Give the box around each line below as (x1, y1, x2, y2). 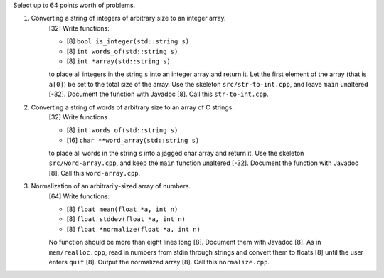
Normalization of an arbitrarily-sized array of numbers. (31, 182, 191, 191)
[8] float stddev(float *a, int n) (66, 215, 186, 223)
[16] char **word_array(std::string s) (66, 136, 200, 144)
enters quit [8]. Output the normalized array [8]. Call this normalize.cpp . (48, 257, 270, 266)
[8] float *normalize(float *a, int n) (66, 225, 201, 233)
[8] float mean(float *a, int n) (66, 205, 178, 213)
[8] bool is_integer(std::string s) (66, 37, 190, 46)
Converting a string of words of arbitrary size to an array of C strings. (31, 103, 235, 112)
